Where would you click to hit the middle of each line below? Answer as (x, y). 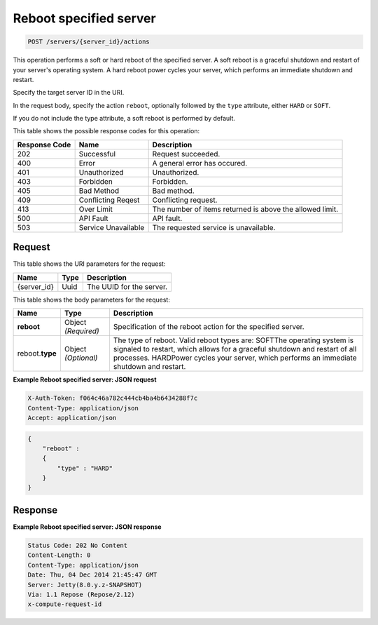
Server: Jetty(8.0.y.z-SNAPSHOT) (85, 585)
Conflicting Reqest (109, 200)
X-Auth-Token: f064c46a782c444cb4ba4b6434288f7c (113, 398)
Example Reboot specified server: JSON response (87, 527)
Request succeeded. (186, 154)
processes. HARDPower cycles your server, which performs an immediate (235, 358)
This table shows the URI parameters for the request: (89, 264)
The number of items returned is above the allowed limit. (245, 209)
